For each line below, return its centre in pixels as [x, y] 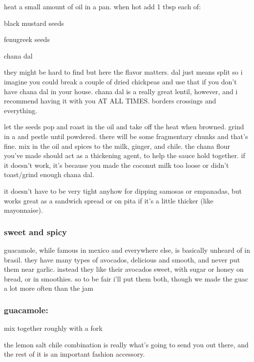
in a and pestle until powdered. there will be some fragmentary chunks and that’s [126, 136]
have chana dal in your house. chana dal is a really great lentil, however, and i [121, 91]
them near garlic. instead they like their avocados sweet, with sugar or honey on [124, 269]
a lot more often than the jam [49, 288]
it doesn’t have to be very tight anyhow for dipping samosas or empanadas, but [123, 191]
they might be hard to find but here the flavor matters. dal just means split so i [123, 72]
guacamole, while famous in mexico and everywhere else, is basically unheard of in [127, 250]
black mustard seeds [34, 23]
